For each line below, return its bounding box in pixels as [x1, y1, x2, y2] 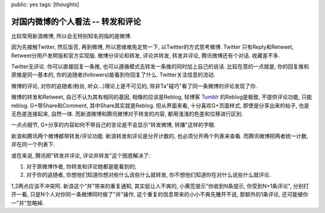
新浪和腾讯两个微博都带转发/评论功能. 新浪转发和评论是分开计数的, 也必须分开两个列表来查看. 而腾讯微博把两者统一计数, [11, 132, 308, 140]
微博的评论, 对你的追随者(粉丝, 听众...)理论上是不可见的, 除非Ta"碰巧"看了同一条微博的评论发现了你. [11, 82, 258, 90]
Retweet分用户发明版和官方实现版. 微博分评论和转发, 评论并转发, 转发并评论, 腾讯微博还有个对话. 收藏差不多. [11, 52, 280, 59]
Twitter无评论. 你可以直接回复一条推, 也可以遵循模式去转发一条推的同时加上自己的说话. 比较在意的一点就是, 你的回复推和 [11, 63, 309, 70]
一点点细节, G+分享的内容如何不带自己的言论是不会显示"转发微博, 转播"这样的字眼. [11, 121, 216, 129]
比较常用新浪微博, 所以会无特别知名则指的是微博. [11, 32, 132, 39]
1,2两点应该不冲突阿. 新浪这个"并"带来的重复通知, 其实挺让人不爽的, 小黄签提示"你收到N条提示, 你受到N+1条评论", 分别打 [11, 182, 309, 190]
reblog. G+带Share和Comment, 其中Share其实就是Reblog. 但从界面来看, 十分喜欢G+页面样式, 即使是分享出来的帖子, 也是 [11, 102, 310, 109]
